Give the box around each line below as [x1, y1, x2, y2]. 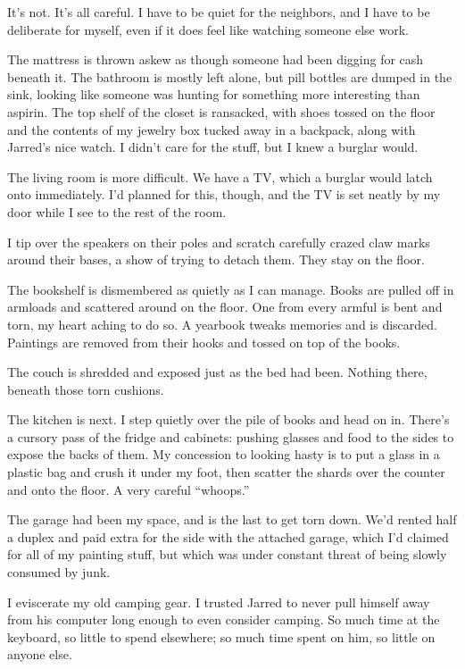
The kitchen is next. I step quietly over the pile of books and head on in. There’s [7, 410, 450, 429]
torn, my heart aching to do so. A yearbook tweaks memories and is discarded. [7, 314, 437, 333]
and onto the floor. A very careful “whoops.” [7, 480, 250, 498]
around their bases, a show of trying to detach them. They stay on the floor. [7, 250, 425, 269]
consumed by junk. [7, 563, 111, 581]
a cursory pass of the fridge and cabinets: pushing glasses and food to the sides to [7, 427, 454, 446]
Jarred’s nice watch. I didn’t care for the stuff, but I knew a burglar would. [7, 138, 419, 156]
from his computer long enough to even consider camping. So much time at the [7, 610, 440, 629]
